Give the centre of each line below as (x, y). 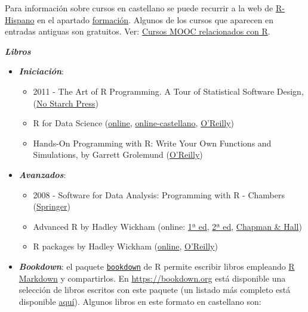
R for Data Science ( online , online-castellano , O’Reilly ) (133, 123)
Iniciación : (41, 71)
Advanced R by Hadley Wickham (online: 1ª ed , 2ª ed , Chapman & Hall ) (167, 226)
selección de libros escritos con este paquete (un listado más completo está (155, 290)
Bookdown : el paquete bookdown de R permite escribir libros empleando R (157, 266)
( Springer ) (52, 206)
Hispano (20, 19)
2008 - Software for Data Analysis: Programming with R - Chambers (159, 194)
